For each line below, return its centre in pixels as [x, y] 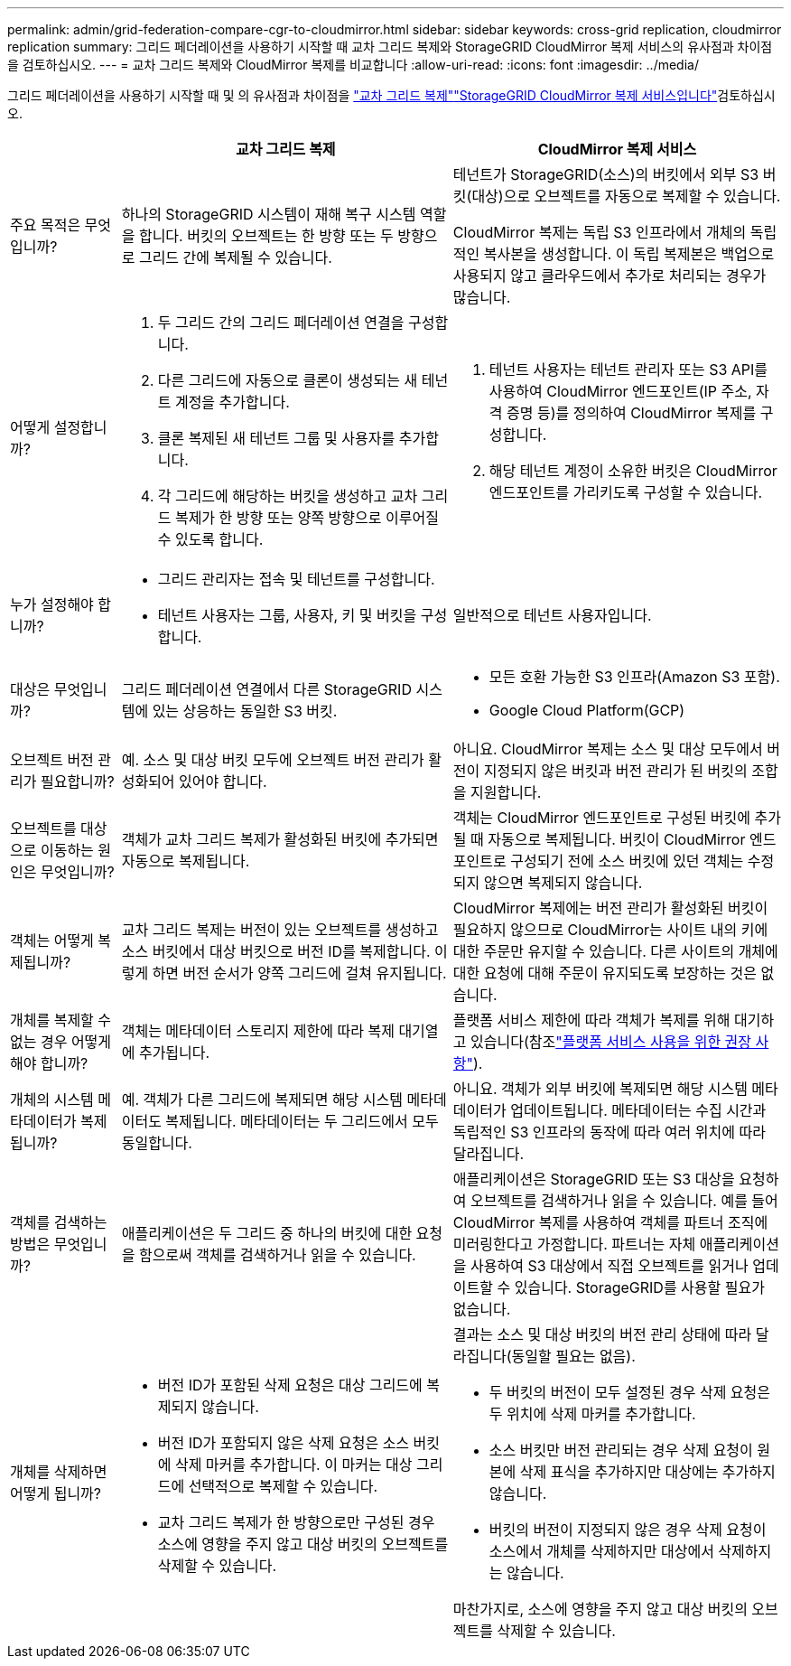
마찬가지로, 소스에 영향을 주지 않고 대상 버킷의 [600, 1609]
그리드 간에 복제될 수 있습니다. [235, 257]
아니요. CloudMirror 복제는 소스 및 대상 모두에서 [608, 749]
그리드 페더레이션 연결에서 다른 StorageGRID [266, 689]
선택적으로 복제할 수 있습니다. [283, 1486]
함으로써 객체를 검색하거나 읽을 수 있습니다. [277, 1255]
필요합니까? [77, 782]
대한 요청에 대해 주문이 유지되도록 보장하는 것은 [605, 973]
